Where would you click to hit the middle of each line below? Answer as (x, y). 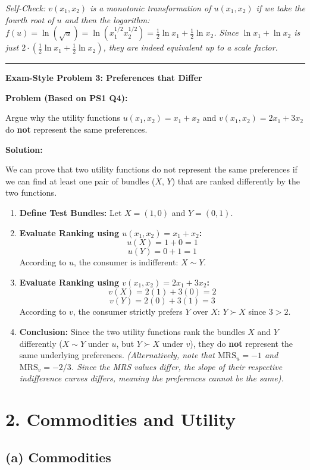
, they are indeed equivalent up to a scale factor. (190, 47)
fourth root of (30, 19)
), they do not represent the (242, 343)
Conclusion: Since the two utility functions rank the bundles (132, 331)
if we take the (281, 8)
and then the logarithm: (107, 19)
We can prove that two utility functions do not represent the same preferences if (151, 169)
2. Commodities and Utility (121, 419)
